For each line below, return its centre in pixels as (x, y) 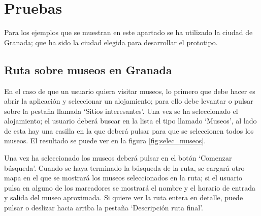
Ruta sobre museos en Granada (88, 69)
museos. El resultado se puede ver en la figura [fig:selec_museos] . (105, 141)
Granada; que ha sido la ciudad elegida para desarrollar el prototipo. (111, 42)
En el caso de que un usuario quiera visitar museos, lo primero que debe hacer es (130, 91)
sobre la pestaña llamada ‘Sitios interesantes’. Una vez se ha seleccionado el (121, 111)
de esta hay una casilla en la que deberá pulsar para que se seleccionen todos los (129, 130)
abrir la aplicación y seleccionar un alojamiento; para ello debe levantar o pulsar (129, 101)
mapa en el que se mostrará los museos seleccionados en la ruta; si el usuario (123, 178)
